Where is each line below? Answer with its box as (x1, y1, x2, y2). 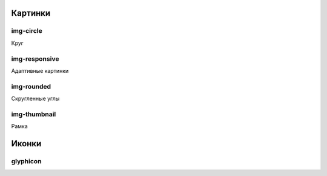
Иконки (11, 138, 42, 149)
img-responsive (11, 55, 59, 63)
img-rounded (11, 82, 51, 90)
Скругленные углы (11, 95, 60, 103)
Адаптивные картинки (11, 67, 69, 74)
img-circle (11, 27, 42, 35)
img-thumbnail (11, 110, 56, 118)
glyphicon (11, 157, 42, 165)
